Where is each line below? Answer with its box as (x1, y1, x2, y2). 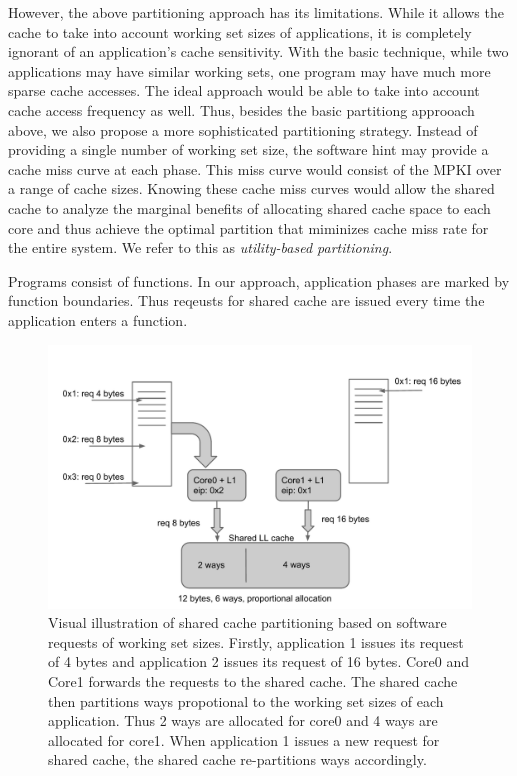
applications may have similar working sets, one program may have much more (8, 60, 491, 81)
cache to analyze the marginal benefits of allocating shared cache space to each (8, 197, 491, 218)
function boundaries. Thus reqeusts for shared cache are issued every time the (8, 290, 485, 311)
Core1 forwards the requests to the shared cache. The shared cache (48, 671, 458, 692)
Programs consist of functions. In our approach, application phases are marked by (8, 270, 510, 291)
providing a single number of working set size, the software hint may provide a (8, 139, 489, 160)
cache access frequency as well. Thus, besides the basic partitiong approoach (8, 99, 475, 120)
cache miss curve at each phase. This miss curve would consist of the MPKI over (8, 158, 502, 179)
